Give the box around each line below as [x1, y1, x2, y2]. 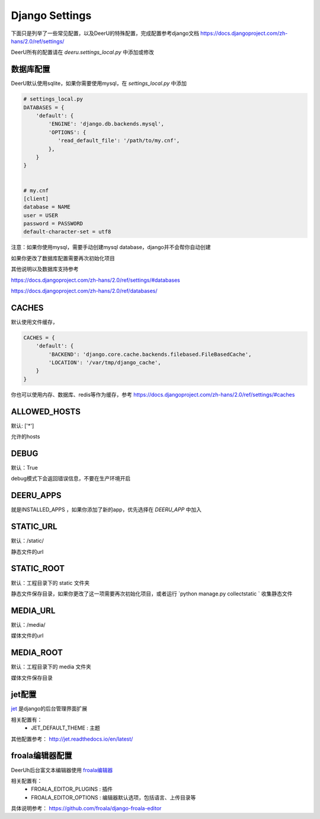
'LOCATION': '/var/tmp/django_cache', [48, 359, 161, 366]
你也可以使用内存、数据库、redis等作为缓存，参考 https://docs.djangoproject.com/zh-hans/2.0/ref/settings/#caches [11, 391, 295, 398]
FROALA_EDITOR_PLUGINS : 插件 [31, 786, 113, 793]
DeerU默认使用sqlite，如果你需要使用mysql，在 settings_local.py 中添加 [11, 80, 187, 87]
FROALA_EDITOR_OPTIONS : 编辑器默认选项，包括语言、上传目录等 [31, 793, 196, 801]
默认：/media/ [11, 621, 46, 628]
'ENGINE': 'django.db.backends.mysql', [48, 120, 164, 128]
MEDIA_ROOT [11, 648, 63, 658]
